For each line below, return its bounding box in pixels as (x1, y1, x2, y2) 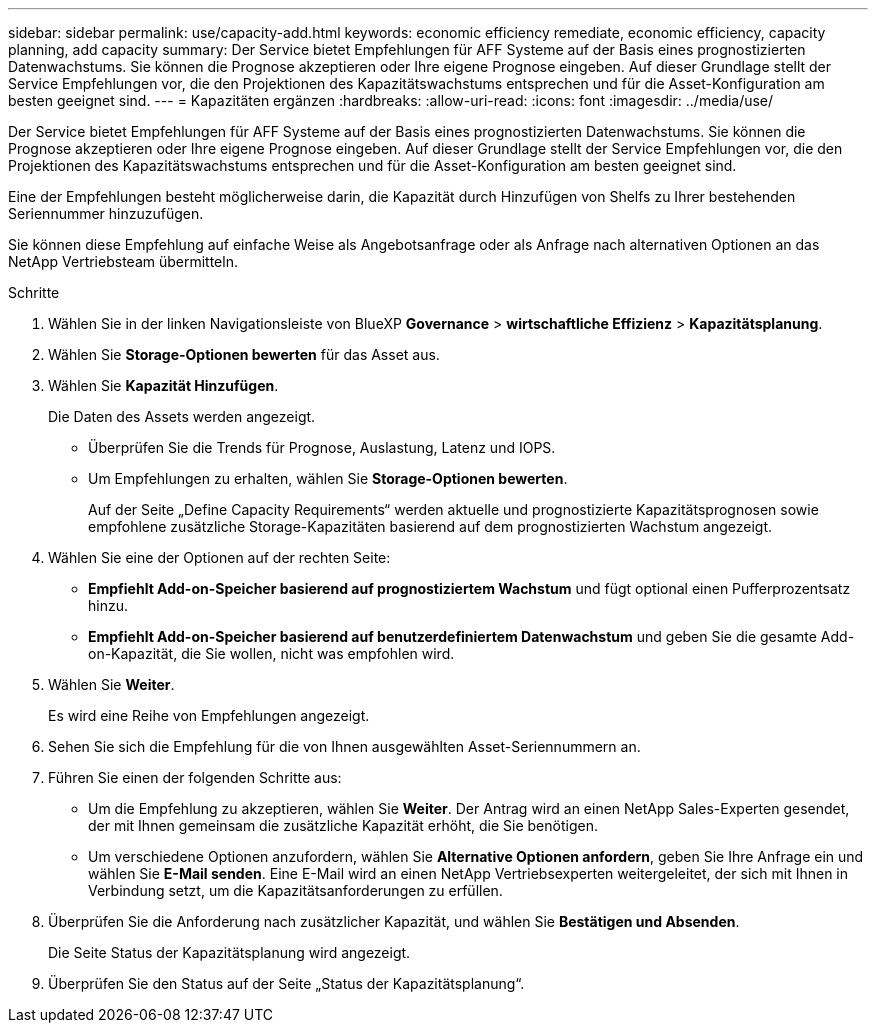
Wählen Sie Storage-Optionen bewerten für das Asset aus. (48, 346, 440, 363)
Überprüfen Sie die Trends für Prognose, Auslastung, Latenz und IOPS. (88, 439, 556, 456)
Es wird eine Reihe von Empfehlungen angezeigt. (48, 707, 370, 724)
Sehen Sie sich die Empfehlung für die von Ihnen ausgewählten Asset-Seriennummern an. (48, 738, 641, 755)
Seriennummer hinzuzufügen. (8, 205, 204, 222)
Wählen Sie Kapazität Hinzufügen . (48, 377, 279, 394)
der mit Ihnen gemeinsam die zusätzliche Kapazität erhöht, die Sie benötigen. (88, 817, 598, 834)
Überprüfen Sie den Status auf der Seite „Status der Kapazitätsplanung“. (48, 975, 525, 992)
